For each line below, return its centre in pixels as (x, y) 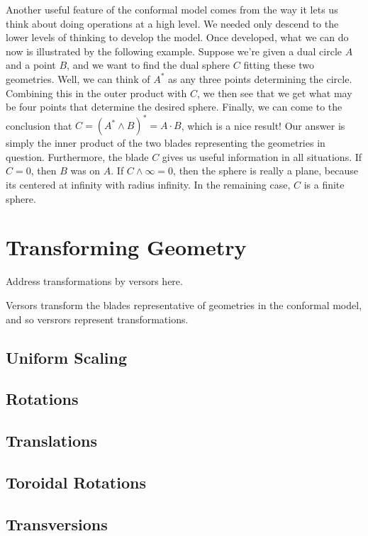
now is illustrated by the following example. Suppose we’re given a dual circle (174, 51)
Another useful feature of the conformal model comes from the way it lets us (172, 9)
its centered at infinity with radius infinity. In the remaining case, (148, 185)
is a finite (324, 185)
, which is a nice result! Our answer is (263, 125)
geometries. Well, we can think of (78, 78)
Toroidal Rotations (76, 482)
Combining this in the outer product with (96, 93)
